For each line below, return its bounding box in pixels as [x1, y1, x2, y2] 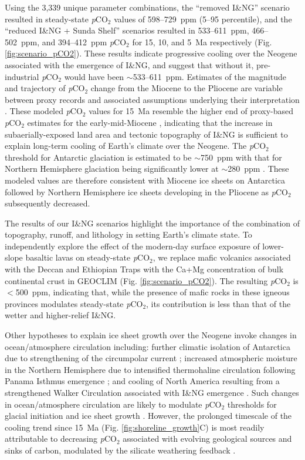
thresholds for [227, 398, 277, 410]
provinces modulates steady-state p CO [5, 297, 143, 309]
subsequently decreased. [5, 197, 90, 209]
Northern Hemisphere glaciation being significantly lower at [5, 162, 219, 175]
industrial [5, 70, 39, 82]
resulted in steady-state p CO [5, 12, 108, 25]
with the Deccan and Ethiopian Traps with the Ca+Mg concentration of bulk [5, 263, 284, 275]
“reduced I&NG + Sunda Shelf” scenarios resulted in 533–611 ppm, [5, 24, 249, 36]
